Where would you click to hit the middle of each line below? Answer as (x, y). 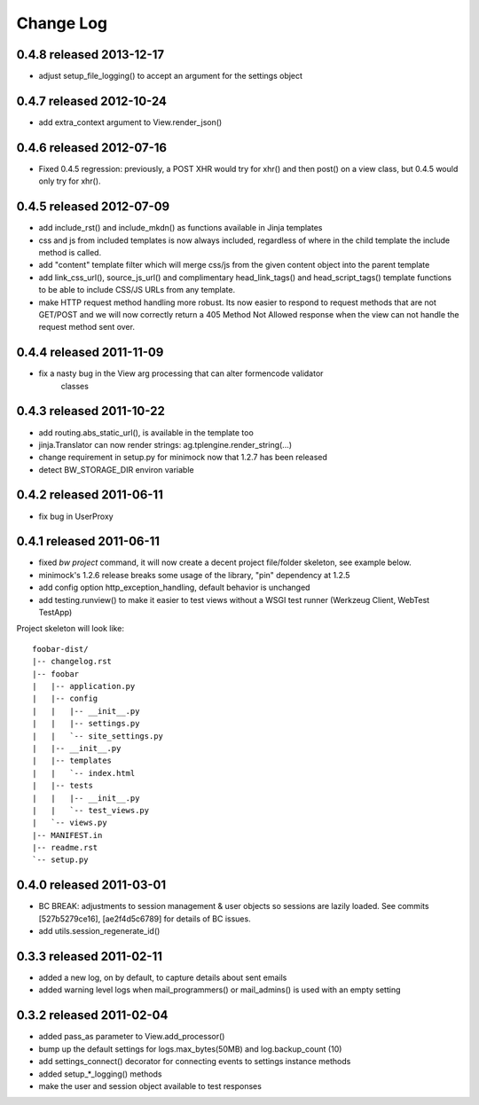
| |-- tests (63, 786)
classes (75, 386)
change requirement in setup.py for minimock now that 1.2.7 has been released (183, 458)
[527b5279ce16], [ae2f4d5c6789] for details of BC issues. (145, 919)
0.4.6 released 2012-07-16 (92, 148)
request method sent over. (86, 327)
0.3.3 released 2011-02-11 (90, 956)
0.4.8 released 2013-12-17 (90, 55)
